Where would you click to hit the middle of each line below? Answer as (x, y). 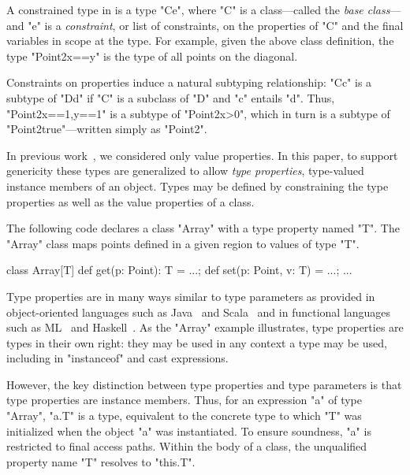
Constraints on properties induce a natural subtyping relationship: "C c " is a (189, 82)
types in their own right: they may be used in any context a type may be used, (197, 342)
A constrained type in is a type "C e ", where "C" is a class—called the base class (198, 9)
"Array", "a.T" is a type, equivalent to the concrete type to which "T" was (184, 416)
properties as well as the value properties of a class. (130, 201)
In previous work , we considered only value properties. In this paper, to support (202, 155)
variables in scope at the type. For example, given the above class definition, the (200, 41)
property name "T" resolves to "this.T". (101, 461)
